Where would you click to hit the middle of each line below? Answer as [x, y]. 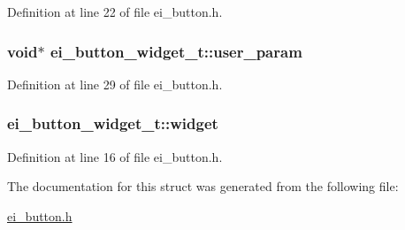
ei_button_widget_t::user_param [176, 51]
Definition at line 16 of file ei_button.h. [115, 156]
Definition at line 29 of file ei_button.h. [115, 84]
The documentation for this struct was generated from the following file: [203, 186]
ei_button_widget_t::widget [113, 123]
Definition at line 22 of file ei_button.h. [115, 11]
